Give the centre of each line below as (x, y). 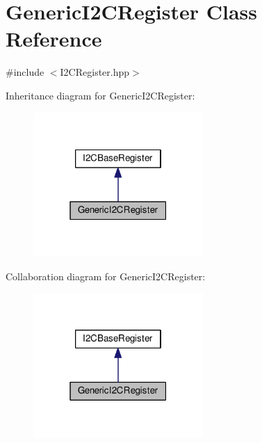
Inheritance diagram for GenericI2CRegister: (100, 95)
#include (25, 72)
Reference (54, 39)
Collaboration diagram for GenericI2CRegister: (106, 276)
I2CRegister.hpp (95, 72)
